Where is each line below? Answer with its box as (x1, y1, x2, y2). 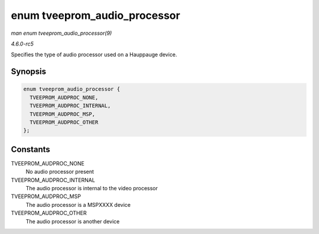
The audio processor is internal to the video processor (25, 184, 158, 191)
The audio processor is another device (25, 217, 120, 225)
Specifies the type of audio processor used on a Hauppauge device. (11, 51, 177, 58)
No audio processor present (25, 168, 95, 175)
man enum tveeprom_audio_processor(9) (11, 30, 112, 37)
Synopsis (11, 67, 47, 77)
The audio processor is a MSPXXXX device (25, 201, 131, 208)
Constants (11, 144, 50, 154)
